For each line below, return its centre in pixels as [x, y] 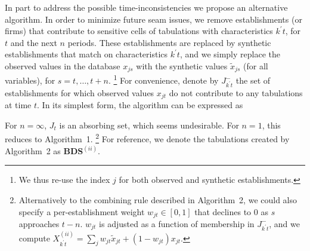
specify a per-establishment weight [82, 211]
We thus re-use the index [64, 180]
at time [18, 105]
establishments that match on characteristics [86, 54]
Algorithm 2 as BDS [44, 150]
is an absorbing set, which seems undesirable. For [149, 125]
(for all [256, 65]
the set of [253, 80]
